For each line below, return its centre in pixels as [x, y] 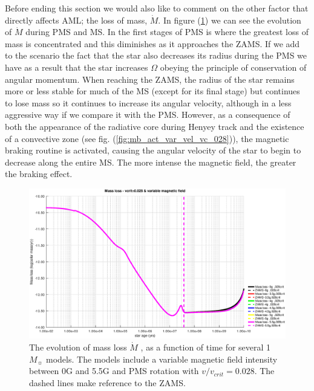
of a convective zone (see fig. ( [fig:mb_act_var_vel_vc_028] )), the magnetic [147, 138]
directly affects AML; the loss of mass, [76, 20]
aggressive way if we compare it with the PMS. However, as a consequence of [148, 115]
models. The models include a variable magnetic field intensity [162, 359]
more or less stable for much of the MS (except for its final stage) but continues [152, 91]
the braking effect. [39, 174]
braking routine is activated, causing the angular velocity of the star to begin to [153, 150]
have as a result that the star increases [77, 67]
